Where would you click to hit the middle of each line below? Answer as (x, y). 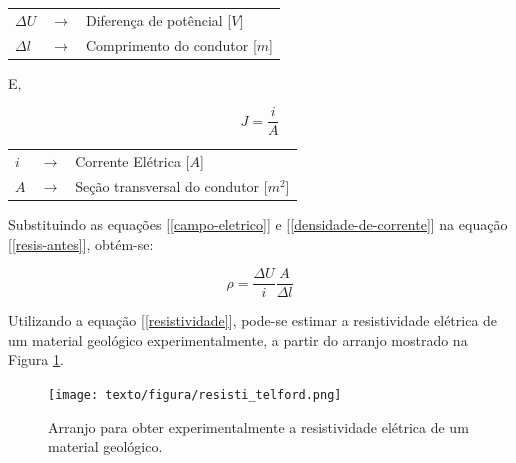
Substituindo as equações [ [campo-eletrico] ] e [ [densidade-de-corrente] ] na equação (258, 224)
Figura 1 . (36, 359)
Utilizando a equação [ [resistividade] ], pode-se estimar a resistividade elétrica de (253, 320)
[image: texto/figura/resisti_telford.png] (195, 395)
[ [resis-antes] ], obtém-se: (81, 243)
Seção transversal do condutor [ (171, 185)
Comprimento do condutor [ (171, 44)
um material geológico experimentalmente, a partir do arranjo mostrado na (238, 339)
